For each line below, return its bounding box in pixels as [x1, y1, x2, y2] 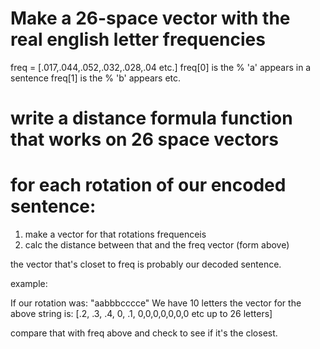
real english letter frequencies [10, 28, 266, 51]
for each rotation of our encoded [10, 174, 287, 197]
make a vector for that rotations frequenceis [24, 228, 207, 241]
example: [10, 278, 48, 290]
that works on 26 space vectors [10, 128, 279, 151]
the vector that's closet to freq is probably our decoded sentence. [10, 258, 282, 271]
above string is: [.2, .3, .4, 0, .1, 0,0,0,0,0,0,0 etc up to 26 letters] [10, 308, 273, 320]
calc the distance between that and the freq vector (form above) [24, 239, 290, 251]
